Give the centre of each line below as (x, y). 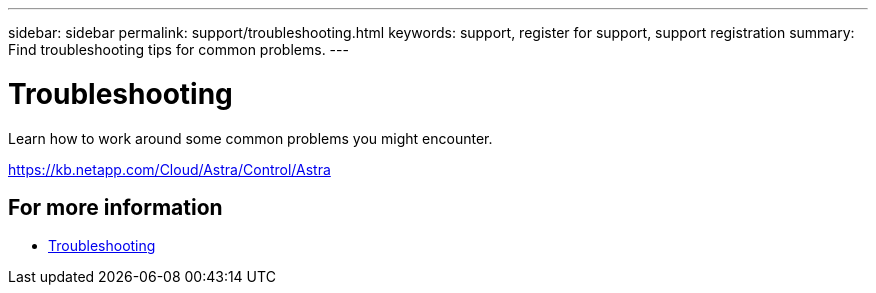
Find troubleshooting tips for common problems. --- (178, 49)
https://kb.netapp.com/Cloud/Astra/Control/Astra (169, 169)
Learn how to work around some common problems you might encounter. (250, 138)
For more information (115, 207)
